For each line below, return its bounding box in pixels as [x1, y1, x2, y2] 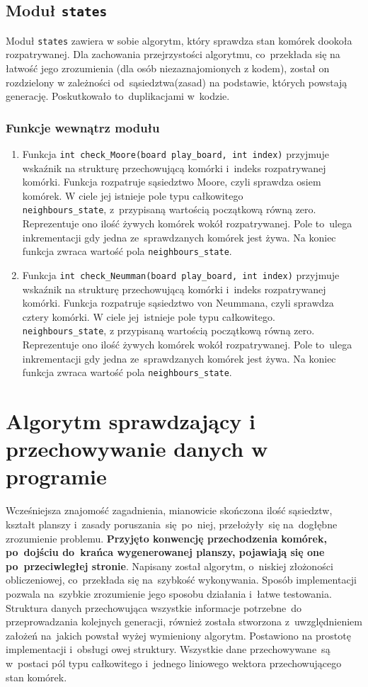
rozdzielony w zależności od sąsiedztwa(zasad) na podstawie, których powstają [6, 74, 347, 89]
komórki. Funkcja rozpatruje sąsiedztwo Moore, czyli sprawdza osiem [22, 174, 321, 189]
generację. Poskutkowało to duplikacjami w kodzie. [6, 89, 230, 103]
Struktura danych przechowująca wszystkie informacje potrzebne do [6, 600, 302, 615]
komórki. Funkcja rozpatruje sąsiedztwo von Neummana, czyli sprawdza [22, 295, 334, 310]
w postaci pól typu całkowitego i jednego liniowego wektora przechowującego [6, 655, 342, 670]
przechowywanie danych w [6, 434, 268, 463]
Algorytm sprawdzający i [6, 407, 255, 436]
